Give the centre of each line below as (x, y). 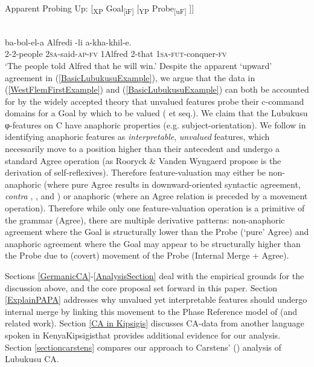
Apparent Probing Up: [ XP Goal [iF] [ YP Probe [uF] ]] (100, 9)
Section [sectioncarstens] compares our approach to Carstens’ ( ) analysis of (143, 347)
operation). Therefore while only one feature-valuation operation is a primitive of (155, 208)
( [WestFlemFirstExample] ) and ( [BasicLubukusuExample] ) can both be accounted (157, 89)
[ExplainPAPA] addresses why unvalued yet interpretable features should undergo (156, 299)
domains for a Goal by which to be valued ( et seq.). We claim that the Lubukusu (156, 113)
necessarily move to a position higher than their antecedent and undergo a (142, 149)
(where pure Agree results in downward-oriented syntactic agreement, (172, 184)
